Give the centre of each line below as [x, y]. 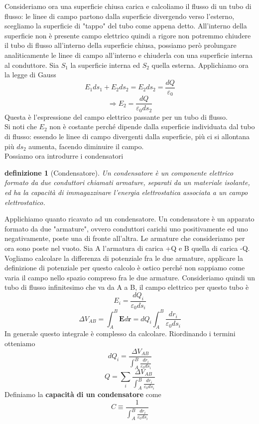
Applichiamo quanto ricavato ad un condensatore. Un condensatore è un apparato [129, 219]
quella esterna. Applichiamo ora [200, 65]
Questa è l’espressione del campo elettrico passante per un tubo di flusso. [116, 116]
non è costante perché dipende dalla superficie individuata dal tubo [152, 126]
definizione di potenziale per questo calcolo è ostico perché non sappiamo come [125, 268]
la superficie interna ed [105, 65]
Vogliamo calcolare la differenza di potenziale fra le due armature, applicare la [124, 258]
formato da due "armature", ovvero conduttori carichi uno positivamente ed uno [126, 228]
